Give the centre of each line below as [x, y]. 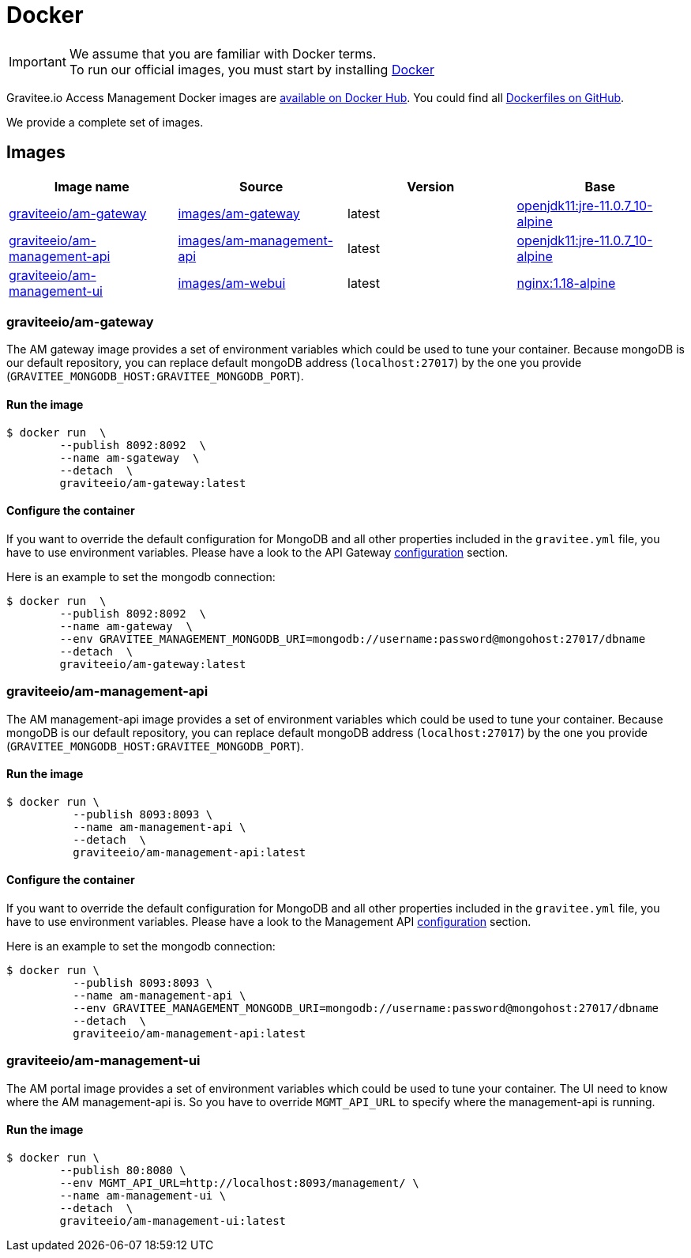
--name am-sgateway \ [130, 457]
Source [261, 186]
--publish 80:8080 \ [123, 1170]
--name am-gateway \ [126, 626]
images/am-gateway [239, 213]
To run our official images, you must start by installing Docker [252, 69]
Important [38, 61]
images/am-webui [232, 283]
